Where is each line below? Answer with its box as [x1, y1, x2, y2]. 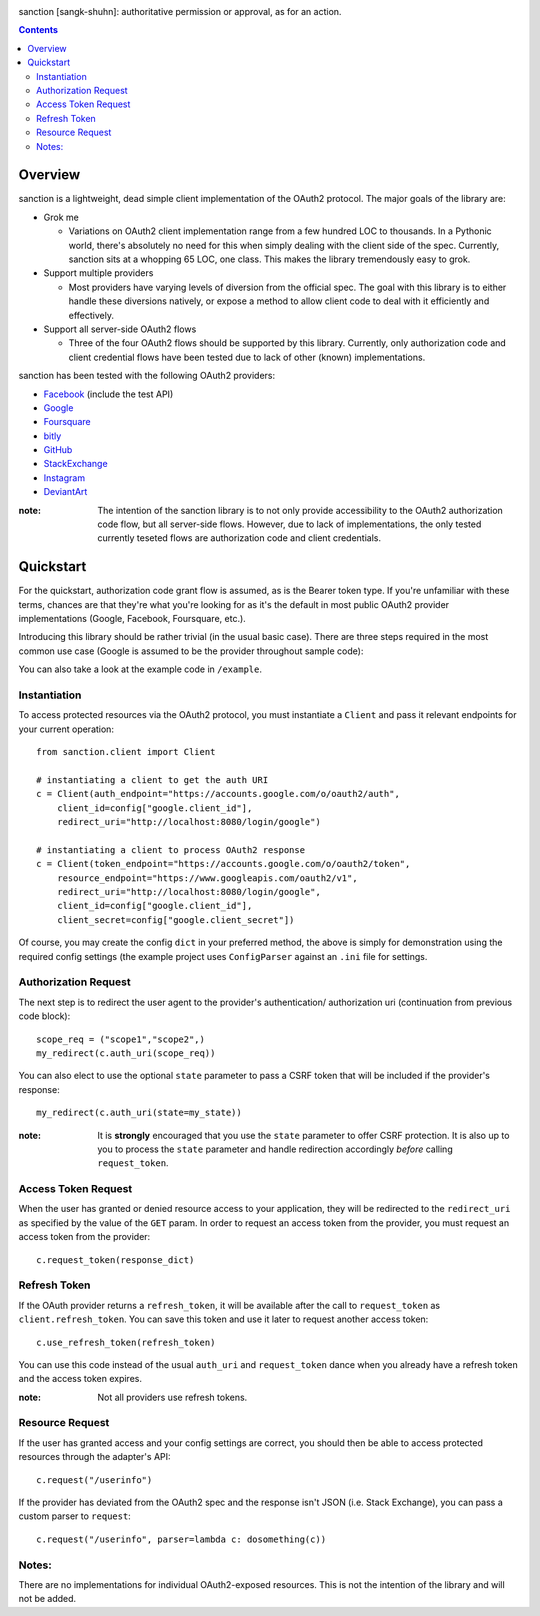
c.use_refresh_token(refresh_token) [36, 1336, 216, 1348]
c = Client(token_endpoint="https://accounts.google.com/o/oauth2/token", [36, 858, 411, 870]
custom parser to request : [18, 1510, 132, 1522]
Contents [18, 24, 59, 36]
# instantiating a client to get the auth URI [36, 774, 269, 785]
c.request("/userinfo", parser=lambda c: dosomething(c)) [36, 1533, 327, 1545]
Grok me [43, 211, 79, 223]
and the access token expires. [18, 1373, 142, 1385]
